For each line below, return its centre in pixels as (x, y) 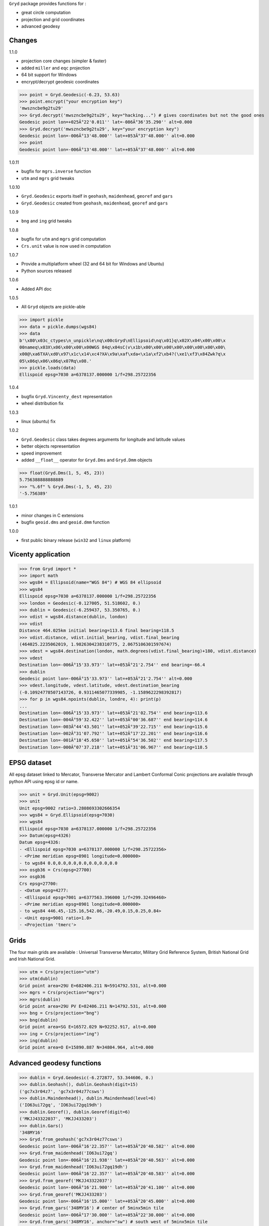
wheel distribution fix (42, 403)
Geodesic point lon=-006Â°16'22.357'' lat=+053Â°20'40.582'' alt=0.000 (107, 1146)
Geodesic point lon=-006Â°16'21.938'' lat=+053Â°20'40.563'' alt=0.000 (107, 1160)
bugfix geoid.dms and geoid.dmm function (66, 522)
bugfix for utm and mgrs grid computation (64, 239)
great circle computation (46, 13)
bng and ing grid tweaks (46, 221)
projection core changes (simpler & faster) (64, 61)
